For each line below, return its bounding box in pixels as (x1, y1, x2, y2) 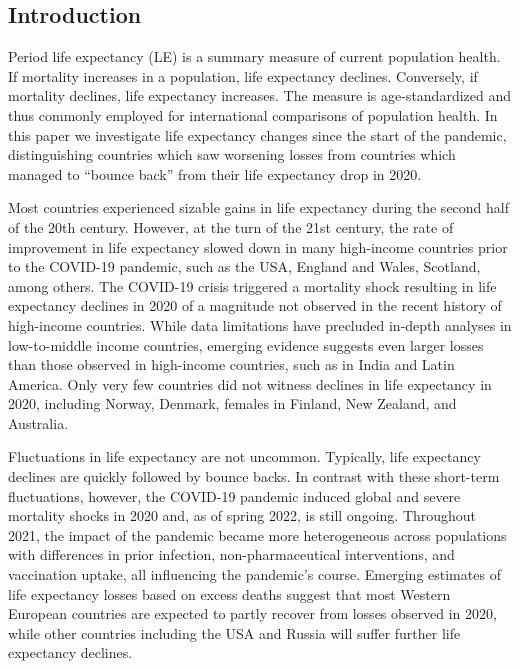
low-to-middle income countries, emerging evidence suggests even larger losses (8, 334, 484, 355)
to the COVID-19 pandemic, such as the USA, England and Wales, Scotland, (8, 256, 481, 277)
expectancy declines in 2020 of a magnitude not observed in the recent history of (8, 295, 502, 316)
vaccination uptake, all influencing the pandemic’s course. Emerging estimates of (8, 564, 501, 585)
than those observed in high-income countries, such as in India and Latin (8, 354, 455, 375)
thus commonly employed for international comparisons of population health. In (8, 104, 498, 125)
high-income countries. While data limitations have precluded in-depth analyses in (8, 314, 512, 335)
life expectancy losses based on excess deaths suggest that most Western (8, 583, 451, 604)
